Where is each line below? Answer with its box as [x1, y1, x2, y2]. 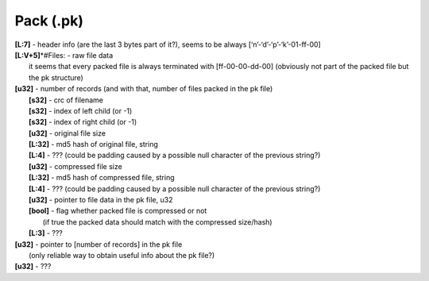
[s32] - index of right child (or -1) [29, 117, 137, 127]
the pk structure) [29, 72, 83, 83]
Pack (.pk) [14, 12, 83, 29]
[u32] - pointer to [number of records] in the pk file [14, 239, 183, 249]
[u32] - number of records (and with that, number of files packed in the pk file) [14, 84, 273, 94]
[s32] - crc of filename [29, 95, 103, 105]
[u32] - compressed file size [29, 161, 122, 171]
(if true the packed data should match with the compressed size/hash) [42, 217, 273, 226]
